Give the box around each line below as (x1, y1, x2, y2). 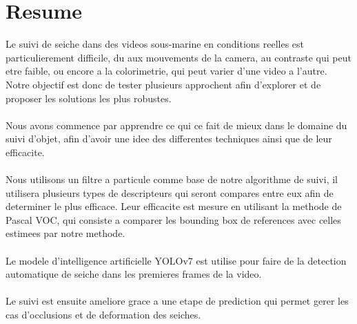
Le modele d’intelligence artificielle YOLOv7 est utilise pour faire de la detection (6, 253, 347, 267)
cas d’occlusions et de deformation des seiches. (6, 307, 201, 321)
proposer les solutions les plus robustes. (6, 90, 172, 105)
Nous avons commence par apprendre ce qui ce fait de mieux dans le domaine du (6, 117, 347, 132)
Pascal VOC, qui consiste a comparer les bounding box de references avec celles (6, 212, 341, 227)
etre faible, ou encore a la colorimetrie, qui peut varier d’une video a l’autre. (6, 64, 327, 78)
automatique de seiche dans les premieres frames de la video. (6, 267, 262, 281)
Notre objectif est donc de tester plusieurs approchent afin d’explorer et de (6, 77, 321, 91)
